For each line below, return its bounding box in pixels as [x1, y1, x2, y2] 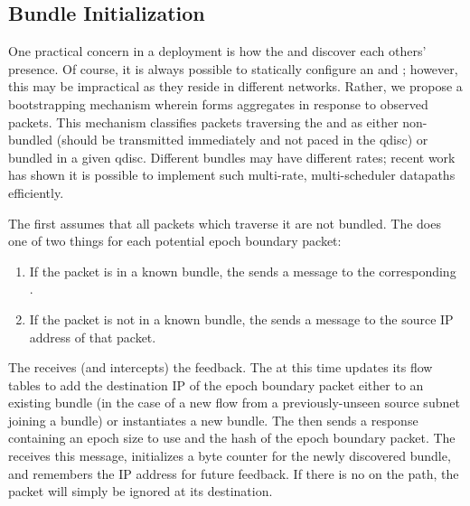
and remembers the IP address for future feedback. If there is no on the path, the [8, 464, 459, 483]
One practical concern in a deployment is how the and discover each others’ [8, 42, 427, 61]
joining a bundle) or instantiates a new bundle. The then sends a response [8, 410, 418, 429]
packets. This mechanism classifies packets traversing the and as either [8, 112, 399, 131]
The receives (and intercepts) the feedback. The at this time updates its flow [8, 358, 433, 377]
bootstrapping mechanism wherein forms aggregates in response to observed [8, 94, 428, 113]
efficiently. [8, 183, 64, 201]
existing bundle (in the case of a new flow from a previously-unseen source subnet [8, 393, 460, 412]
